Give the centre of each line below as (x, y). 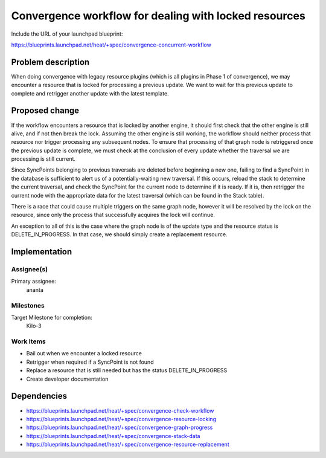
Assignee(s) (30, 269)
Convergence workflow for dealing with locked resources (158, 16)
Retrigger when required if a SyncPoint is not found (90, 362)
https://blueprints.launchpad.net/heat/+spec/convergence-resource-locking (121, 419)
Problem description (50, 62)
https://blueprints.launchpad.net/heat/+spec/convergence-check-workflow (120, 410)
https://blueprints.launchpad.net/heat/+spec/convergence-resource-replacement (128, 445)
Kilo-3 (34, 326)
